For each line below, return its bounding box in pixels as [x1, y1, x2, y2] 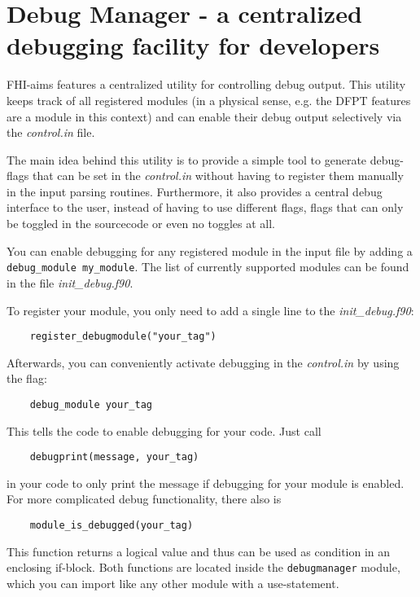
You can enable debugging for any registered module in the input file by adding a [7, 242, 413, 259]
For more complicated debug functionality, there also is [7, 490, 282, 507]
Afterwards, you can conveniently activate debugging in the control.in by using [7, 353, 400, 371]
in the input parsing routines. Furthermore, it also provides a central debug [7, 182, 383, 200]
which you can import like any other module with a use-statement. [7, 574, 339, 591]
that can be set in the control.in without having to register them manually [32, 167, 404, 184]
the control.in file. [7, 124, 95, 141]
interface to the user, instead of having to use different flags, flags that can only [7, 199, 404, 216]
